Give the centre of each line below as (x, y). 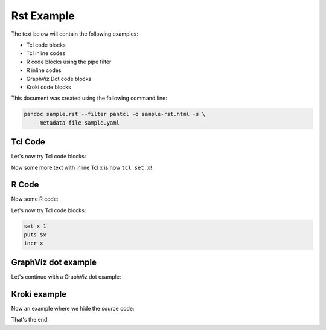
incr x (34, 243)
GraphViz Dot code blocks (59, 79)
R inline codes (44, 70)
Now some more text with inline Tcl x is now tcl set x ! (81, 167)
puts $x (35, 235)
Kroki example (39, 294)
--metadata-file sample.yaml (77, 123)
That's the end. (30, 320)
